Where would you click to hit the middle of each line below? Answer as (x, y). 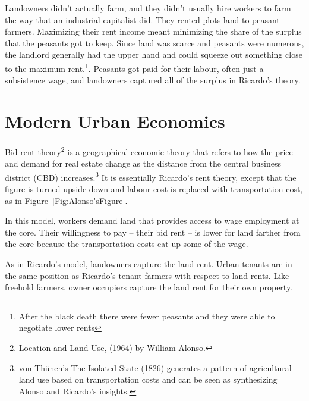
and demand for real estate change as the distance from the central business (143, 163)
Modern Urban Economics (115, 121)
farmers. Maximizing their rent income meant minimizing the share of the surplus (153, 31)
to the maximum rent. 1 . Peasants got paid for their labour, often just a (134, 67)
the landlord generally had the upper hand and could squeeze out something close (154, 54)
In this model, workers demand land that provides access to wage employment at (152, 220)
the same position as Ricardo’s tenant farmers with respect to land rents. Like (147, 275)
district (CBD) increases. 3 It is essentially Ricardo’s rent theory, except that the (151, 176)
